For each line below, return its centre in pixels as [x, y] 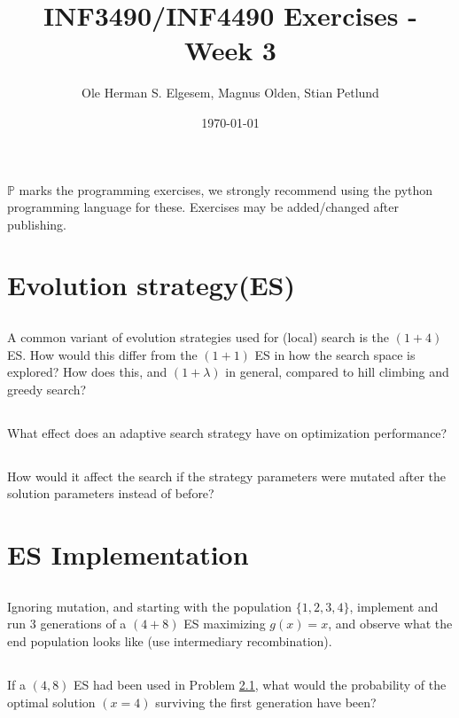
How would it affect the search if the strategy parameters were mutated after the [227, 476]
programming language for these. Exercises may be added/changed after [203, 207]
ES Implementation [128, 554]
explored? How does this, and [87, 372]
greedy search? [47, 389]
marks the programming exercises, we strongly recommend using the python [226, 189]
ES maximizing [225, 624]
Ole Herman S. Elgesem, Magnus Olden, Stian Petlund [230, 93]
